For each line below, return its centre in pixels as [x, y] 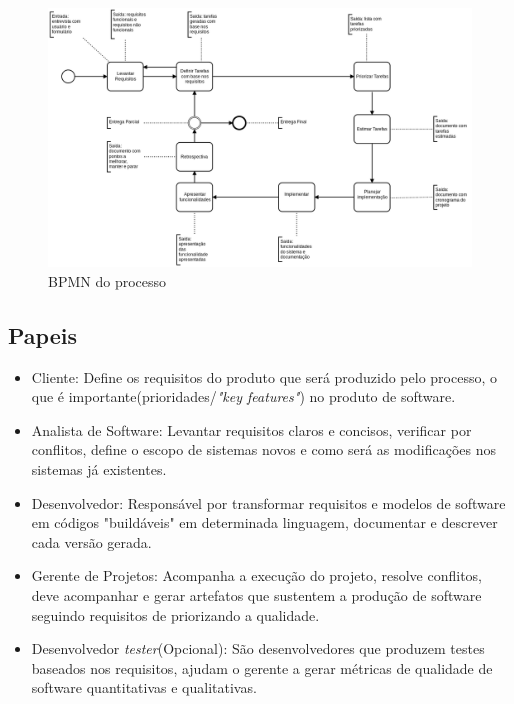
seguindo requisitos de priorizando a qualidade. [175, 614]
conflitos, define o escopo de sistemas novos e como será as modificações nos [264, 449]
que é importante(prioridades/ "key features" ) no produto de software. [243, 396]
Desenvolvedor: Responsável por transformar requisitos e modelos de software [268, 502]
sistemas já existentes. [99, 468]
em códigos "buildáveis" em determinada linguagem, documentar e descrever [264, 522]
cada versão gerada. [91, 541]
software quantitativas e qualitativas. [144, 687]
